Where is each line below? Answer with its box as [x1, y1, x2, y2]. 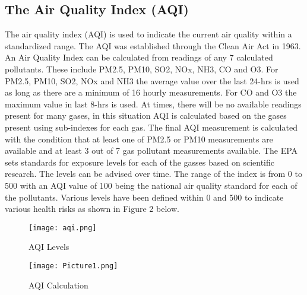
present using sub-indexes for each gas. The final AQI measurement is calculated [5, 120, 297, 133]
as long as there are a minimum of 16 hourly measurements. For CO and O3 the [5, 86, 297, 99]
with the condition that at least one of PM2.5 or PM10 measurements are [5, 132, 273, 145]
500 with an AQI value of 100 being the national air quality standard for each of [5, 179, 297, 191]
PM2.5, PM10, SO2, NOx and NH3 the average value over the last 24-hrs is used [5, 74, 299, 87]
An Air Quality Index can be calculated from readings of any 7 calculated [5, 51, 273, 64]
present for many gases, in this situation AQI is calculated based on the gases [5, 109, 287, 122]
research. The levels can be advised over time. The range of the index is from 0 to [5, 167, 302, 180]
